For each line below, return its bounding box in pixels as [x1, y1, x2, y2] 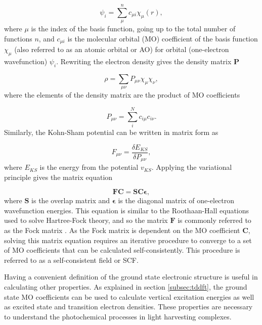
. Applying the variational [151, 162, 232, 172]
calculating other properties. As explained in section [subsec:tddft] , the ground [4, 281, 247, 292]
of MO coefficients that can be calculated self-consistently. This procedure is [4, 245, 240, 255]
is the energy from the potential [39, 162, 139, 172]
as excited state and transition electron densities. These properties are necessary [4, 301, 253, 312]
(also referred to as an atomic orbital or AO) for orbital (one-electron [14, 44, 229, 55]
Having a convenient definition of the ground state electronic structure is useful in [4, 271, 258, 282]
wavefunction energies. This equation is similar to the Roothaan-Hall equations [4, 205, 249, 215]
